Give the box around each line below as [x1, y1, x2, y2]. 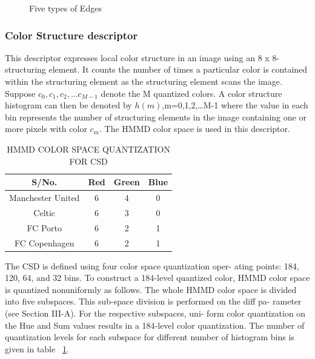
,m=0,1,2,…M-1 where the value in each [162, 99, 308, 111]
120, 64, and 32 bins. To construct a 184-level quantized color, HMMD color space [5, 271, 310, 284]
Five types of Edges [29, 2, 102, 14]
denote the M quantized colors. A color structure [101, 87, 282, 99]
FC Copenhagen [14, 236, 75, 249]
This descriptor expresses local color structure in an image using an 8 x [5, 51, 270, 64]
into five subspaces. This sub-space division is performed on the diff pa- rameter [5, 295, 302, 308]
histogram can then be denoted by [5, 99, 132, 111]
